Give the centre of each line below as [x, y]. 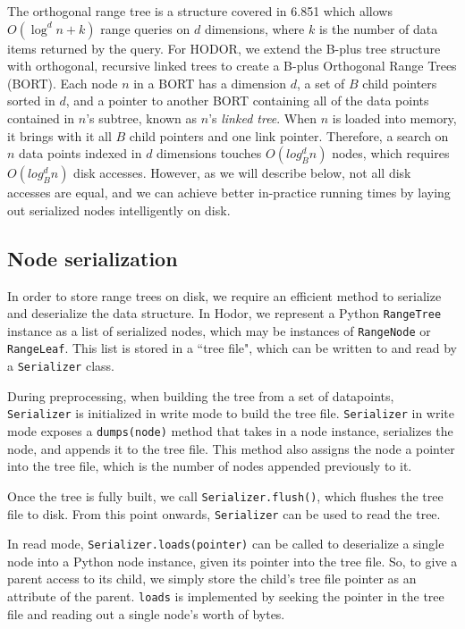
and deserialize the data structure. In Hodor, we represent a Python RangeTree [224, 313]
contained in [41, 117]
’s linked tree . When [263, 117]
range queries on [145, 28]
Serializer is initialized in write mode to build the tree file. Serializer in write [231, 413]
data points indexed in [80, 153]
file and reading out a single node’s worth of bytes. [146, 613]
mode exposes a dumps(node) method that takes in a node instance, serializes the [230, 431]
